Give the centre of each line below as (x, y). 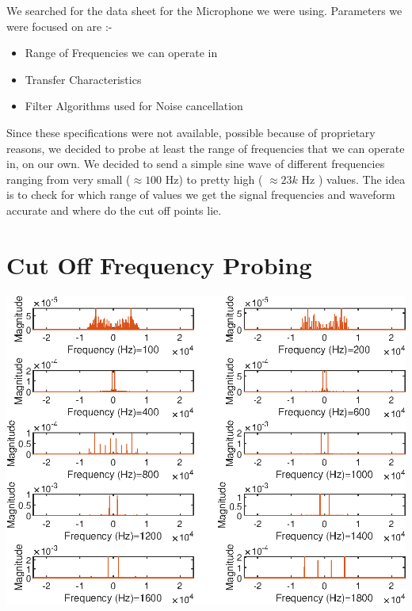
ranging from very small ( (69, 179)
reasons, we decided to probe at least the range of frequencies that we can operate (206, 148)
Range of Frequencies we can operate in (121, 53)
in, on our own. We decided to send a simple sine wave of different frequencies (196, 164)
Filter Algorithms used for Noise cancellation (134, 106)
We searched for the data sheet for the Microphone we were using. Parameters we (204, 10)
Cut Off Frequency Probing (159, 264)
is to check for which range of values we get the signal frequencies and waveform (201, 195)
